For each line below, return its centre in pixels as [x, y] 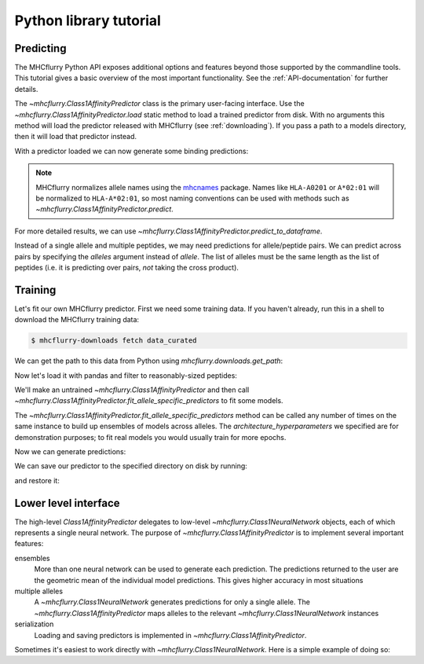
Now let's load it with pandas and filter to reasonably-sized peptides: [126, 375]
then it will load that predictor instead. [76, 137]
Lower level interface [67, 503]
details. [26, 89]
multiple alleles [38, 591]
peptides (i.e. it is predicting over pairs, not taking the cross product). [127, 267]
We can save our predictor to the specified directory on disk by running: [131, 466]
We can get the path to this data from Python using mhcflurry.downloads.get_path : [149, 361]
